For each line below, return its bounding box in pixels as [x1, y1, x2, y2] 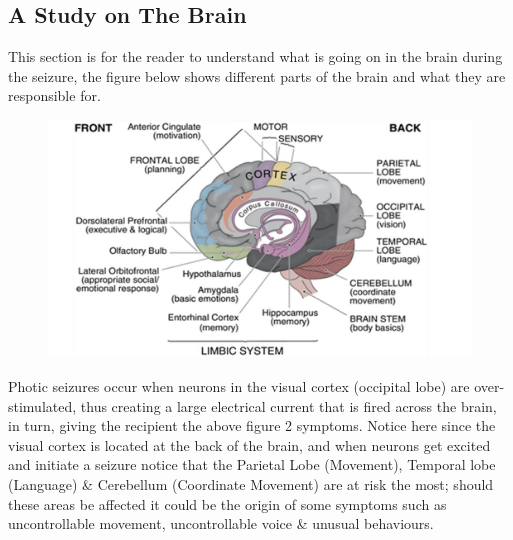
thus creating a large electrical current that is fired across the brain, [80, 395, 497, 416]
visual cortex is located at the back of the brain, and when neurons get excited [8, 434, 491, 455]
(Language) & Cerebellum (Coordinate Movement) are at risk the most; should [8, 474, 494, 495]
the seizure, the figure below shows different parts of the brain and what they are [8, 65, 506, 86]
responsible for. [8, 85, 101, 106]
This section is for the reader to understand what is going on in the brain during [8, 46, 503, 67]
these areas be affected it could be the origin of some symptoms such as [8, 493, 447, 514]
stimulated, [8, 395, 77, 416]
